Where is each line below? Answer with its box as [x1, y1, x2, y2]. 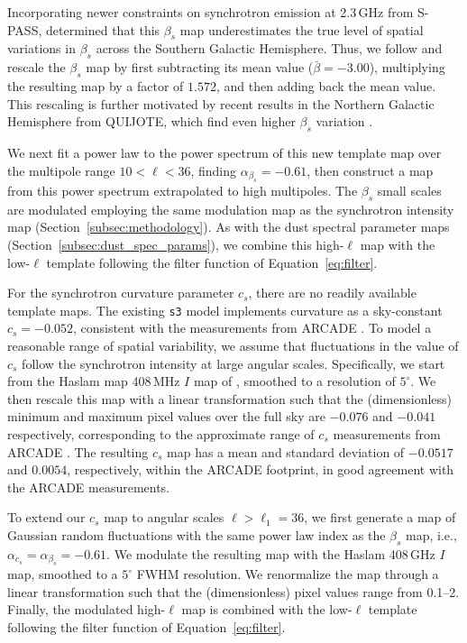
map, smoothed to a [7, 565, 118, 583]
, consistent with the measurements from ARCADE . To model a [72, 318, 432, 337]
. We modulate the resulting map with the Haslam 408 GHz [106, 544, 435, 563]
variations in [7, 39, 76, 58]
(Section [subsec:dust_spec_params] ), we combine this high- [7, 234, 344, 253]
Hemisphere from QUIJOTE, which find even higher [7, 112, 296, 131]
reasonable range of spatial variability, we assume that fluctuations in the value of [7, 335, 459, 354]
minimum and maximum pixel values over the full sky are [7, 407, 325, 426]
